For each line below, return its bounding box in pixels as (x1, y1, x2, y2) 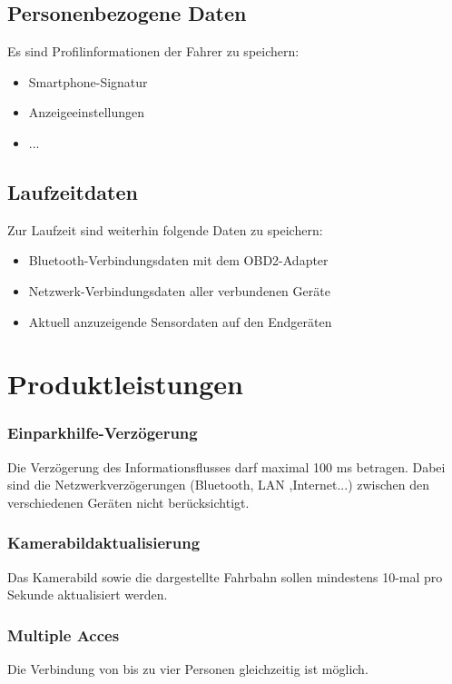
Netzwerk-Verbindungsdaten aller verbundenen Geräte (28, 281, 330, 300)
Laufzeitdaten (7, 177, 138, 205)
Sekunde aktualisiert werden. (7, 585, 168, 604)
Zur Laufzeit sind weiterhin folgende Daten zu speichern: (7, 220, 323, 239)
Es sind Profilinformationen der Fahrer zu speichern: (7, 42, 300, 61)
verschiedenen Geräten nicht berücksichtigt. (7, 492, 250, 511)
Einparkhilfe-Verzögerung (7, 421, 198, 444)
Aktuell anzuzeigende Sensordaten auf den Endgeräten (28, 312, 332, 331)
